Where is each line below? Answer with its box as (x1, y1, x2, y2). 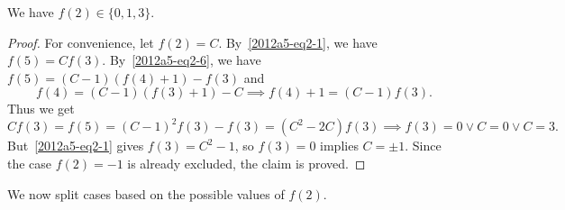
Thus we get (7, 99, 75, 118)
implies (320, 136, 359, 155)
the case (7, 154, 52, 173)
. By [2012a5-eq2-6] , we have (102, 50, 261, 69)
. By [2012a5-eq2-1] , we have (218, 32, 378, 51)
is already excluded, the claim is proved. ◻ (127, 154, 366, 173)
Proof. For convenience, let (7, 32, 154, 51)
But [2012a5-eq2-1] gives (7, 136, 144, 155)
